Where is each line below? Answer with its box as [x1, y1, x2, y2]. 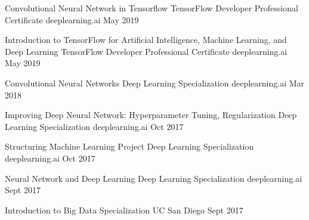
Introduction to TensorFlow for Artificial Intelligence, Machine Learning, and [5, 33, 287, 46]
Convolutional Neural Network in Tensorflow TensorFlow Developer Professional [5, 2, 298, 14]
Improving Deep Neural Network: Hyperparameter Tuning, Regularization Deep [5, 109, 297, 121]
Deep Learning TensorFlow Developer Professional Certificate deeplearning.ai [5, 45, 288, 57]
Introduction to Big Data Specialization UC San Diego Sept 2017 [5, 203, 243, 216]
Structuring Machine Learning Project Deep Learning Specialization [5, 140, 254, 153]
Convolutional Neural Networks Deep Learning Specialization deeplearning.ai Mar [5, 76, 305, 89]
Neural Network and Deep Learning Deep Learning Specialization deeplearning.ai [5, 172, 302, 184]
